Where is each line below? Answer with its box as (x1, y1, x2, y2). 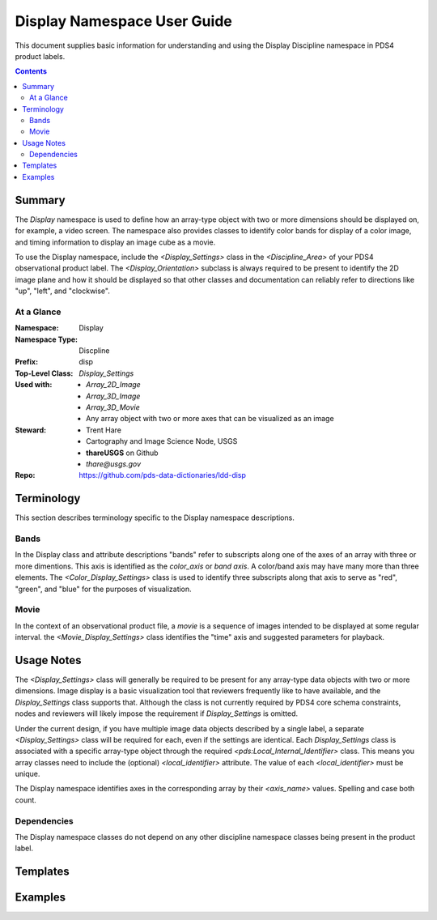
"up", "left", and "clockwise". (15, 286, 111, 296)
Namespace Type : (15, 334, 78, 344)
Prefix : (15, 357, 39, 367)
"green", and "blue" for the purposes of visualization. (15, 584, 192, 594)
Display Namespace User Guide (15, 12, 232, 30)
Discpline (78, 346, 110, 356)
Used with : (15, 380, 53, 390)
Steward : (15, 425, 47, 435)
